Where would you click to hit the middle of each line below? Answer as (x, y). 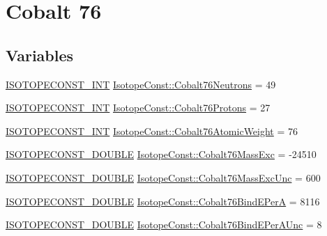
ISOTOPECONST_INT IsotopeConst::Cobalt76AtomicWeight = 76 (152, 131)
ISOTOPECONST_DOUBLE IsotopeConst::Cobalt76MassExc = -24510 (161, 154)
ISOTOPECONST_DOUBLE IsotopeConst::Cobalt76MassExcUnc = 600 (163, 177)
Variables (40, 55)
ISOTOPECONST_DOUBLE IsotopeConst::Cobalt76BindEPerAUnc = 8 (164, 225)
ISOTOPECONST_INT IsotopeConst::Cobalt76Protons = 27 (138, 108)
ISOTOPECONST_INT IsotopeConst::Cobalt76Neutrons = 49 (141, 84)
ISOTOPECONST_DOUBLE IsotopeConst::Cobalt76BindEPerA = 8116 (163, 201)
